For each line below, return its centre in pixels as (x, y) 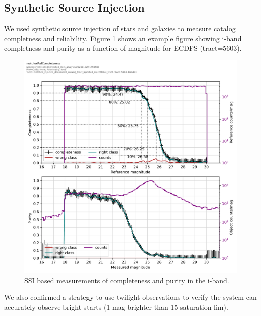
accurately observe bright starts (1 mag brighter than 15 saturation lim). (116, 307)
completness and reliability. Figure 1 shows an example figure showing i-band (123, 38)
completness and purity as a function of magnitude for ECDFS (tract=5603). (123, 48)
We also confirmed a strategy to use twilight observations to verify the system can (130, 297)
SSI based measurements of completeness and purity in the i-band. (127, 280)
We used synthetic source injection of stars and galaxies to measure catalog (120, 28)
